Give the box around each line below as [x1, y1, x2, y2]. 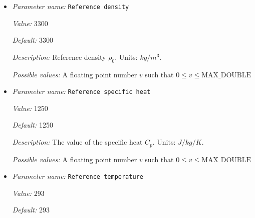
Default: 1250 [12, 120, 53, 130]
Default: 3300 [12, 35, 53, 45]
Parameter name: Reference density [12, 1, 129, 11]
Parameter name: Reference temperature [12, 171, 143, 181]
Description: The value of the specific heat [12, 137, 143, 147]
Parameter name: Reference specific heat [12, 86, 151, 96]
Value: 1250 [12, 102, 48, 113]
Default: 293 [12, 204, 50, 215]
